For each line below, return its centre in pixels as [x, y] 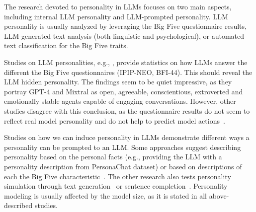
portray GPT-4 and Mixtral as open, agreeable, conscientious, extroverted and [124, 91]
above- [219, 195]
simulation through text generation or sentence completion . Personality [116, 186]
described [18, 205]
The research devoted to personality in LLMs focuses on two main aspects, [118, 6]
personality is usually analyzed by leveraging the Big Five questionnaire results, [125, 26]
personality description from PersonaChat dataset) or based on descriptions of [123, 166]
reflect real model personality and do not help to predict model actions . [115, 120]
